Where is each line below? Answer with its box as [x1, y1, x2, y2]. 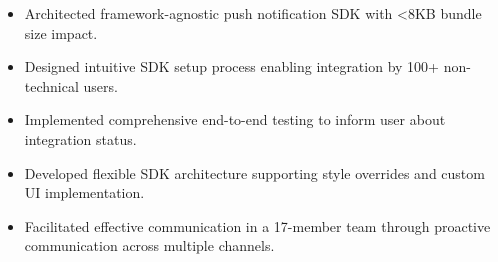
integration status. [24, 128, 137, 149]
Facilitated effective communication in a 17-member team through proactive [24, 215, 491, 236]
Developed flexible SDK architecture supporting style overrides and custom [24, 162, 485, 183]
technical [24, 75, 79, 96]
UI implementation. [24, 182, 145, 203]
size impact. [24, 22, 98, 43]
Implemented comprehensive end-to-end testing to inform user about [24, 109, 446, 130]
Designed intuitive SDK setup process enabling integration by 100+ [24, 56, 439, 77]
